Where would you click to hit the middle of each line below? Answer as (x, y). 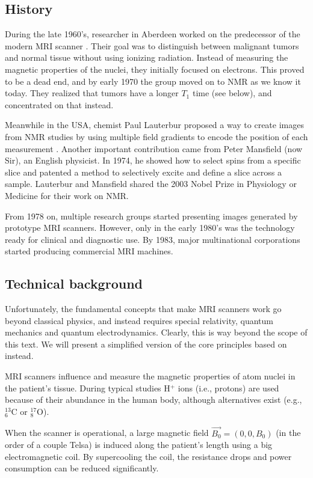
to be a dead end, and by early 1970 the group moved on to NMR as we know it (153, 81)
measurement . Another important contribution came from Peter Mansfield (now (154, 148)
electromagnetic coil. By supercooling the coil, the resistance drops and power (148, 456)
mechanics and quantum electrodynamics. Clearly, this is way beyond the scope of (156, 332)
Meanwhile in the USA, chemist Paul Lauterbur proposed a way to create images (154, 125)
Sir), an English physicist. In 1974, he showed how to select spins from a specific (153, 160)
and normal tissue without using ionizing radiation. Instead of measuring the (147, 57)
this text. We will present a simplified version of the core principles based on (146, 344)
